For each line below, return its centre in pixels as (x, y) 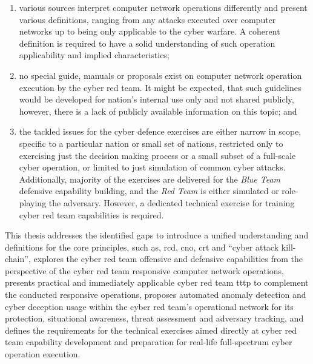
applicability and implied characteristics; (94, 55)
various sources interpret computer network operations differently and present (163, 7)
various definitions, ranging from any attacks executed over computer (147, 19)
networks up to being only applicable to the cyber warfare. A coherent (150, 31)
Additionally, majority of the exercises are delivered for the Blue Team (150, 179)
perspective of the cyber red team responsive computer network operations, (145, 270)
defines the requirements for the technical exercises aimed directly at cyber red (151, 330)
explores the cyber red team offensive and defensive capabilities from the (168, 259)
